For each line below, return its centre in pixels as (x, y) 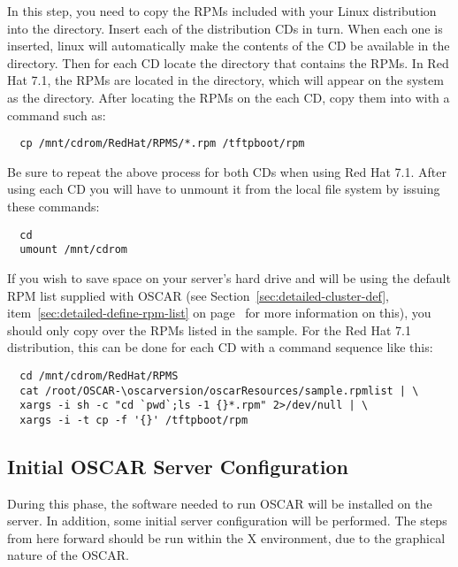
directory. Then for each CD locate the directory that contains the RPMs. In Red (228, 62)
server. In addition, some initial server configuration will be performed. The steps (227, 521)
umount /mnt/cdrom (74, 250)
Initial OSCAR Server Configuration (178, 466)
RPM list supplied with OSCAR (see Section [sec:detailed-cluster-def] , (198, 295)
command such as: (57, 115)
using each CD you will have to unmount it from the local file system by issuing (224, 189)
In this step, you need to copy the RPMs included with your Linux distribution (222, 11)
